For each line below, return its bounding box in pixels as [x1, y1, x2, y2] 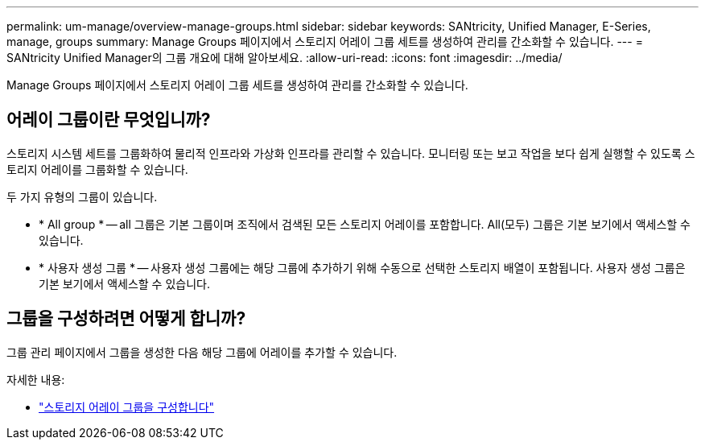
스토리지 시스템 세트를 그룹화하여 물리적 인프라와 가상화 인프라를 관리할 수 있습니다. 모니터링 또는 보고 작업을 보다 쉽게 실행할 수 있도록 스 [6, 146, 695, 160]
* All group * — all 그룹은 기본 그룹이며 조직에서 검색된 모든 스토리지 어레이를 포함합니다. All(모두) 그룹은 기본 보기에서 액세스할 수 [39, 217, 691, 231]
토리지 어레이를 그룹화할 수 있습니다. [6, 162, 188, 176]
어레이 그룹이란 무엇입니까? [6, 109, 211, 130]
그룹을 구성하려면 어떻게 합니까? [6, 308, 246, 329]
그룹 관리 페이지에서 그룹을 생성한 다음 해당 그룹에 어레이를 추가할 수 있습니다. [6, 345, 398, 359]
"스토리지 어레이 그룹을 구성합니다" [39, 399, 215, 414]
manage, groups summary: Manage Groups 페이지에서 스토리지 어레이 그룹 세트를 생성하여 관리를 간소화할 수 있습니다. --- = [6, 35, 643, 48]
